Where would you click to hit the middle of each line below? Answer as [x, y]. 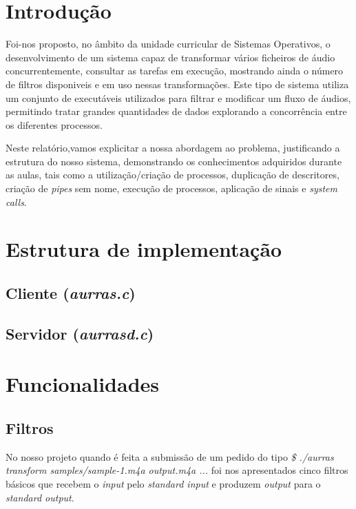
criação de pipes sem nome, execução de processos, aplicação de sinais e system [171, 188]
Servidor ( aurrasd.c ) [80, 333]
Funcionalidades [83, 384]
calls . [16, 201]
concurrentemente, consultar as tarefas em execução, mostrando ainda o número [175, 71]
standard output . [40, 497]
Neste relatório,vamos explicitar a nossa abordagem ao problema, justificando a [173, 148]
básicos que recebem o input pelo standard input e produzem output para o [163, 483]
